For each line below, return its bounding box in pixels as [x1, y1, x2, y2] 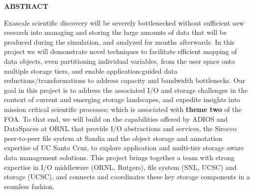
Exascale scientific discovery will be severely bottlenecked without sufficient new [4, 17, 245, 28]
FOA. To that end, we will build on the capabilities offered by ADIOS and [4, 113, 228, 124]
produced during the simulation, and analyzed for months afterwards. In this [4, 36, 235, 47]
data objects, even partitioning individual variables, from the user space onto [4, 55, 235, 66]
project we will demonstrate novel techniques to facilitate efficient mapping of [4, 46, 237, 56]
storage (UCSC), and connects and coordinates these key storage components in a [4, 171, 250, 182]
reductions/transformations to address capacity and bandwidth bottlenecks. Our [4, 75, 246, 85]
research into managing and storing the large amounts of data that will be [4, 27, 227, 37]
